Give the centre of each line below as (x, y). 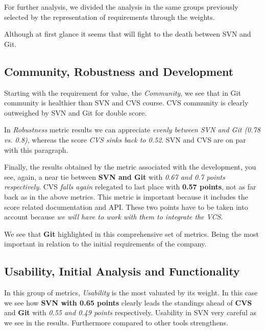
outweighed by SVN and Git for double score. (76, 112)
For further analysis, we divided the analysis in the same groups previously (121, 7)
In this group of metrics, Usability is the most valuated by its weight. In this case (131, 293)
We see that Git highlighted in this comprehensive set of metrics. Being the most (131, 233)
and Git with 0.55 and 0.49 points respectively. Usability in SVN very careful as (130, 312)
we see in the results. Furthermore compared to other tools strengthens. (116, 322)
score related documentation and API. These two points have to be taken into (126, 206)
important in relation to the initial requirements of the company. (105, 244)
